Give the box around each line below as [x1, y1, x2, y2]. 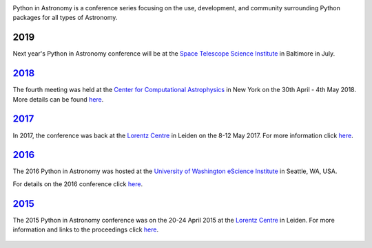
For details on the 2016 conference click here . [12, 179, 143, 188]
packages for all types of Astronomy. [12, 14, 118, 22]
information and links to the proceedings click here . [12, 225, 159, 234]
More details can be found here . [12, 95, 104, 103]
